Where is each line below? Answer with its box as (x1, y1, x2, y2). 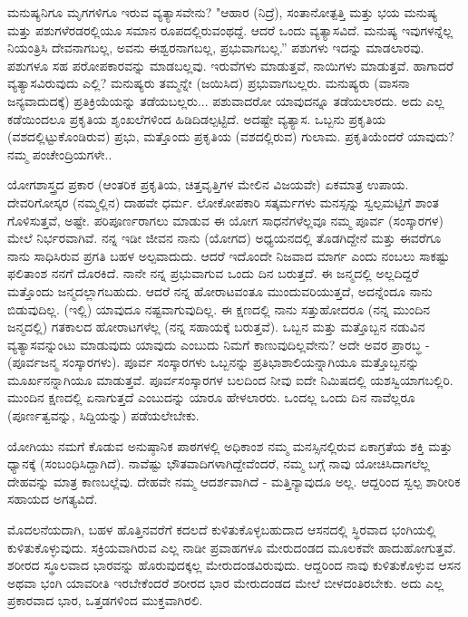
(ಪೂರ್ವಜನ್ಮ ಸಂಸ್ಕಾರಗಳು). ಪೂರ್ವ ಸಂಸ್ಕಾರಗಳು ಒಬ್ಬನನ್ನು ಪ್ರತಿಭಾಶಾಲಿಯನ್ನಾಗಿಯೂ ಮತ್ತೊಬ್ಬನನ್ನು (7, 352, 420, 371)
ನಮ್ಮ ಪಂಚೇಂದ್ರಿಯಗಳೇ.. (7, 144, 112, 163)
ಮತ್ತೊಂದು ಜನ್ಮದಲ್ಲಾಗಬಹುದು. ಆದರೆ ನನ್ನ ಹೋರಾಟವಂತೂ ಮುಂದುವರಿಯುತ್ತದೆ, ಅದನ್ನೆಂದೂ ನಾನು (7, 281, 433, 300)
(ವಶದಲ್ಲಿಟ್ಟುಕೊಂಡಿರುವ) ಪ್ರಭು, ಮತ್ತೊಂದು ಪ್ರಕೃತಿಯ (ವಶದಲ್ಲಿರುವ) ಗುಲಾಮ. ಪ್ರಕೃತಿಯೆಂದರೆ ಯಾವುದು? (7, 127, 454, 146)
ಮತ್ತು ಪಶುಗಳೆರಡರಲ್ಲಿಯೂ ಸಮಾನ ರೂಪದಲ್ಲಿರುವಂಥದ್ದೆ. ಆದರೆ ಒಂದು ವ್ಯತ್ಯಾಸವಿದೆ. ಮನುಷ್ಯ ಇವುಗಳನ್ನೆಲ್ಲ (7, 20, 453, 39)
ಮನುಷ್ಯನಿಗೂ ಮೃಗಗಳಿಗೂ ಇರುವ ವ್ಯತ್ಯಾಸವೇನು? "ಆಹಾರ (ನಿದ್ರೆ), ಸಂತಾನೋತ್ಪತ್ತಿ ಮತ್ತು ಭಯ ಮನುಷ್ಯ (7, 3, 438, 21)
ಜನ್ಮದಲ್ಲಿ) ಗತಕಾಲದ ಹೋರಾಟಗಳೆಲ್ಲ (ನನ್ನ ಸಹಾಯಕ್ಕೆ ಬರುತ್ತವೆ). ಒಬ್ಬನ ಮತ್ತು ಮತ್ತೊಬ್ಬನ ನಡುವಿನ (7, 317, 425, 336)
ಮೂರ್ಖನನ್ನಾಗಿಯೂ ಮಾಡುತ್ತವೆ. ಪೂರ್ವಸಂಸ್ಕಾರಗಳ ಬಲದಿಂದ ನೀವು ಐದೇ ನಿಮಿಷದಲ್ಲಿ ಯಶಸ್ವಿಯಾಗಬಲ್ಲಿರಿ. (7, 370, 453, 389)
